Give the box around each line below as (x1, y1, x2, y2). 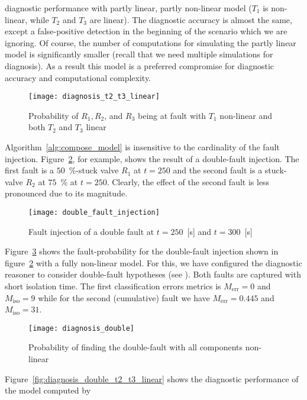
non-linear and (219, 109, 273, 121)
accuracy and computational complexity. (5, 71, 151, 83)
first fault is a (5, 164, 54, 176)
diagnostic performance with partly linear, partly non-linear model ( (5, 2, 252, 14)
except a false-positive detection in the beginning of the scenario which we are (5, 25, 287, 37)
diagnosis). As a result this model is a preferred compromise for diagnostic (5, 59, 274, 72)
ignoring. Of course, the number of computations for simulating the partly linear (5, 36, 296, 49)
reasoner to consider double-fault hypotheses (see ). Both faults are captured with (5, 268, 301, 280)
